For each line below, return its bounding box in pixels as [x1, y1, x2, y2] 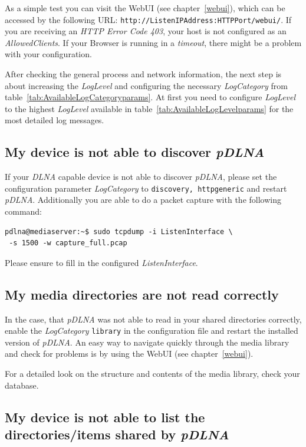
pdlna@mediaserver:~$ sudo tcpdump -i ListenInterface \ [5, 227, 233, 236]
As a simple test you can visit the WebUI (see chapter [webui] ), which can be [5, 2, 285, 14]
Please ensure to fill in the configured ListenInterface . [5, 256, 198, 268]
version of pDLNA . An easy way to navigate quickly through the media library [5, 336, 289, 348]
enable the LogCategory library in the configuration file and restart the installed [5, 324, 298, 337]
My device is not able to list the [5, 407, 205, 426]
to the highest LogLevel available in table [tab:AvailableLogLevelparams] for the [5, 102, 294, 114]
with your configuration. [5, 48, 92, 60]
